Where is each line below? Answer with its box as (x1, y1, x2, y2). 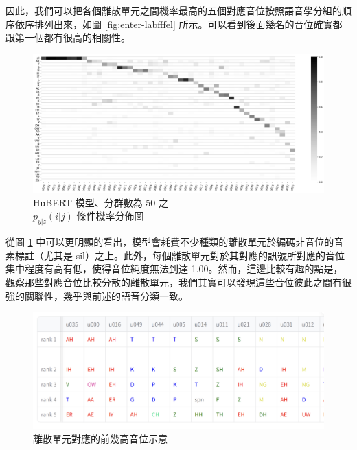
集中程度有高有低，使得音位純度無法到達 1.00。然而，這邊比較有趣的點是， (5, 261, 343, 276)
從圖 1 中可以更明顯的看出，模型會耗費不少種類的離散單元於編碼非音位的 (5, 235, 334, 249)
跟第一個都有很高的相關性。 (5, 30, 130, 45)
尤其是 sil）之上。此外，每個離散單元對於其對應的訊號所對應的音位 (43, 248, 345, 262)
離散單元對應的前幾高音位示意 (33, 431, 168, 446)
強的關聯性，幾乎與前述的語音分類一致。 (5, 288, 188, 303)
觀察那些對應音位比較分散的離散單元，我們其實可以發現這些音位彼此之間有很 (5, 275, 352, 289)
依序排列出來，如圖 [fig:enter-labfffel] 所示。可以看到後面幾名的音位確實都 (14, 16, 343, 31)
